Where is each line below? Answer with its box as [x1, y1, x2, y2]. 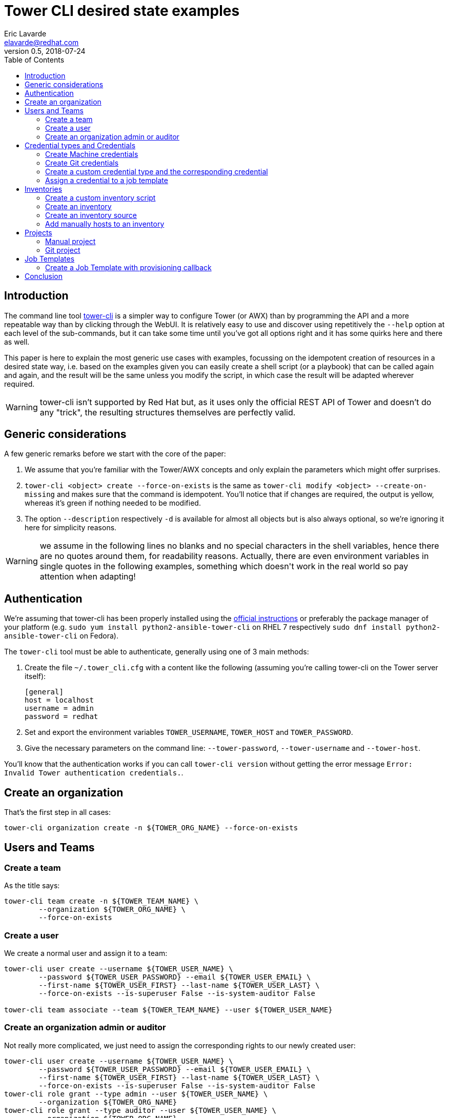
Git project [45, 245, 80, 254]
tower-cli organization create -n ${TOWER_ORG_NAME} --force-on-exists [4, 824, 298, 832]
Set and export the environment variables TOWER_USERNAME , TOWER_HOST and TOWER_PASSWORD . [25, 728, 353, 737]
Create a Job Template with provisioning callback [45, 263, 212, 272]
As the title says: [4, 881, 60, 890]
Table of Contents [4, 55, 65, 64]
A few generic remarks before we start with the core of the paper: [4, 449, 226, 458]
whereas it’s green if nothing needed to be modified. [25, 498, 201, 508]
